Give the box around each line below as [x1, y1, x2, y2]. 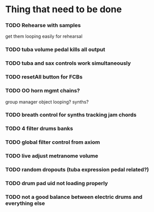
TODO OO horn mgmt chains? [5, 87, 80, 94]
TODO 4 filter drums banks [5, 125, 73, 132]
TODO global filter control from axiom [5, 139, 100, 146]
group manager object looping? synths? [5, 98, 89, 105]
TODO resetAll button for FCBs [5, 73, 83, 81]
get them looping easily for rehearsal [5, 33, 83, 39]
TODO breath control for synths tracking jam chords [5, 111, 137, 118]
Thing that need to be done [5, 4, 122, 15]
